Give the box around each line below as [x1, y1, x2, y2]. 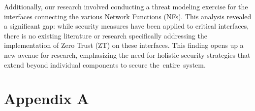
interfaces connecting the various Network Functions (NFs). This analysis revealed [4, 11, 252, 21]
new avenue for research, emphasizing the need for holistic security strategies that [4, 49, 251, 60]
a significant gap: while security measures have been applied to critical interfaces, [4, 21, 249, 31]
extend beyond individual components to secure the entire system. [4, 59, 206, 70]
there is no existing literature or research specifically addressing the [4, 30, 207, 40]
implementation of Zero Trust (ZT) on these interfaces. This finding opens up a [4, 40, 244, 50]
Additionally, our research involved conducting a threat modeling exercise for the [4, 1, 248, 11]
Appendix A [4, 88, 89, 109]
